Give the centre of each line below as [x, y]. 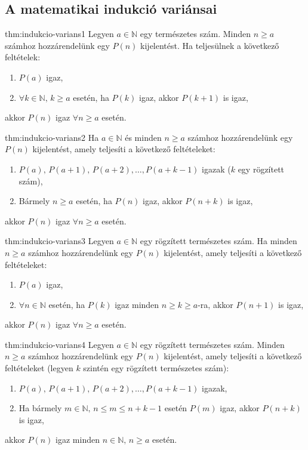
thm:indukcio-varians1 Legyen [59, 34]
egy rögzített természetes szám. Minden [212, 344]
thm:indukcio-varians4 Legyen [59, 344]
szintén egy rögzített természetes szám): [156, 368]
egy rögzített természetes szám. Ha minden [218, 241]
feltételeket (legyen [39, 368]
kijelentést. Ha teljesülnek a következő [210, 45]
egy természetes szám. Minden [195, 34]
